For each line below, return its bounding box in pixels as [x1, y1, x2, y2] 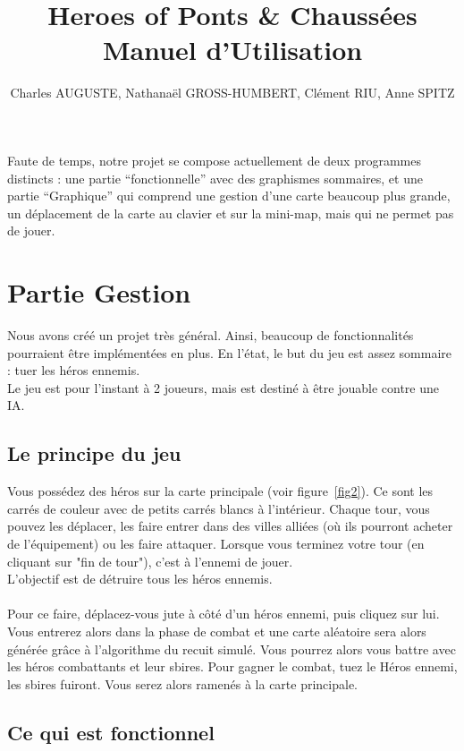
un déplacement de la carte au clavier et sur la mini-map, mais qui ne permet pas [7, 203, 454, 222]
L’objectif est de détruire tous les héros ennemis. [7, 569, 273, 588]
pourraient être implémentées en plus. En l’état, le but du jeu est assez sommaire [7, 343, 451, 362]
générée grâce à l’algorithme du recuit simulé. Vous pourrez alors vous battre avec [7, 639, 456, 658]
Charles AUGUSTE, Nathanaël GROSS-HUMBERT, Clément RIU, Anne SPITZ [10, 83, 455, 102]
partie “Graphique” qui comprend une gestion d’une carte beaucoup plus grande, [7, 186, 451, 205]
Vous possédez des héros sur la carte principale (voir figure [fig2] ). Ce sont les [7, 482, 434, 500]
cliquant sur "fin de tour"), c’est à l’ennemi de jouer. [7, 551, 293, 570]
